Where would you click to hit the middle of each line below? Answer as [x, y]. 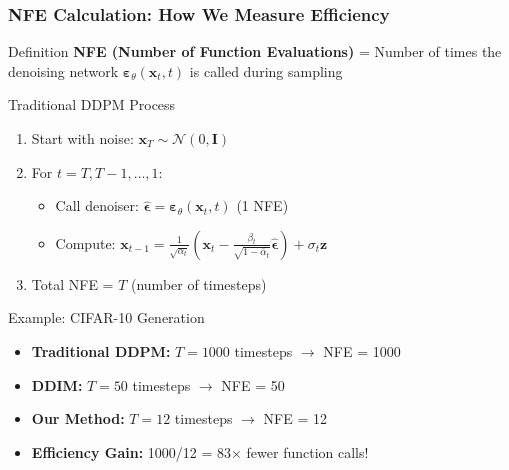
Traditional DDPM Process [92, 104]
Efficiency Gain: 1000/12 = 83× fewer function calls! [200, 451]
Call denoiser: [97, 205]
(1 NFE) [262, 205]
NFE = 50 [253, 384]
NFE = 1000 [362, 350]
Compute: [85, 242]
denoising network [63, 70]
